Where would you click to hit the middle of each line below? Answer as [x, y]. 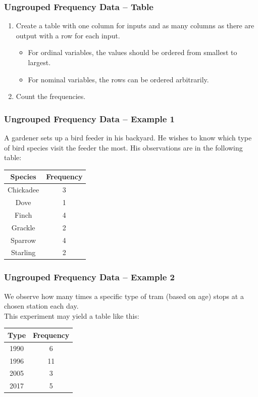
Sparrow [23, 240]
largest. [39, 62]
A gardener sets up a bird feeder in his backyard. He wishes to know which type [128, 137]
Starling [23, 252]
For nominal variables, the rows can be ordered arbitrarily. [118, 79]
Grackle [23, 227]
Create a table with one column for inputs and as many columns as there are [135, 26]
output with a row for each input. [68, 35]
